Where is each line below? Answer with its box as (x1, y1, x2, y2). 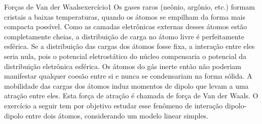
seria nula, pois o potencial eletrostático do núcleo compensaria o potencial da (4, 50, 246, 61)
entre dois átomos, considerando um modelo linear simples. (25, 110, 209, 120)
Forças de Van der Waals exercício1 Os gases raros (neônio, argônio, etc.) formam (4, 2, 255, 12)
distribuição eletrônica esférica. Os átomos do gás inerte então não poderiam (4, 60, 242, 71)
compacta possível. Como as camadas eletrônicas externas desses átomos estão (4, 21, 247, 32)
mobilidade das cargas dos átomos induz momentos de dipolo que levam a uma (4, 80, 249, 91)
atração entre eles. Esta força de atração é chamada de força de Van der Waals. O (4, 90, 258, 101)
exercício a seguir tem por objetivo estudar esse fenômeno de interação (4, 100, 223, 110)
